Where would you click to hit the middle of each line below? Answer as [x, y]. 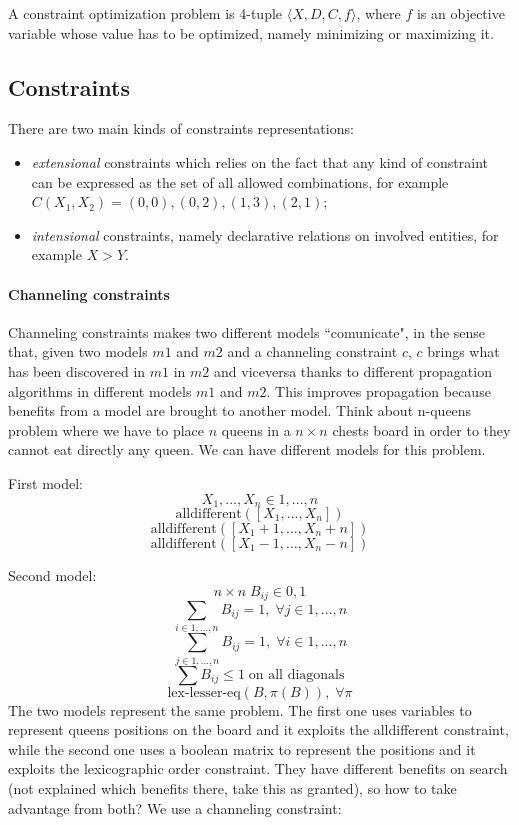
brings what [463, 351]
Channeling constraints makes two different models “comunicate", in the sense [247, 331]
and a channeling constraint [312, 351]
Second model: [52, 574]
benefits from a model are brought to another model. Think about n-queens [240, 410]
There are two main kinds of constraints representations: [181, 128]
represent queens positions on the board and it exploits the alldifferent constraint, [258, 729]
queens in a [256, 429]
